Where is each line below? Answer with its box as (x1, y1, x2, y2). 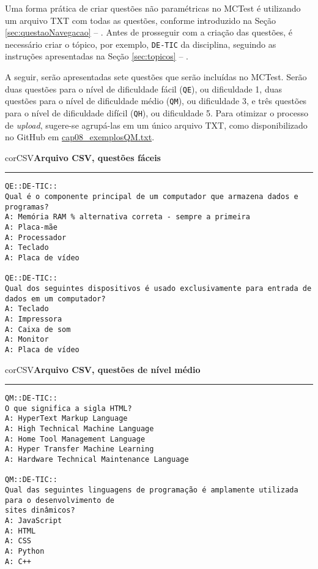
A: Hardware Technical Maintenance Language (5, 455, 189, 464)
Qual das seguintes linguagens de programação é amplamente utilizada (5, 486, 298, 495)
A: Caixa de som (5, 325, 71, 334)
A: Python (5, 546, 45, 556)
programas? (5, 202, 49, 211)
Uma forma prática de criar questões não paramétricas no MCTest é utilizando (5, 2, 301, 14)
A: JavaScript (5, 516, 62, 525)
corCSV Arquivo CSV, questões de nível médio (5, 363, 201, 375)
